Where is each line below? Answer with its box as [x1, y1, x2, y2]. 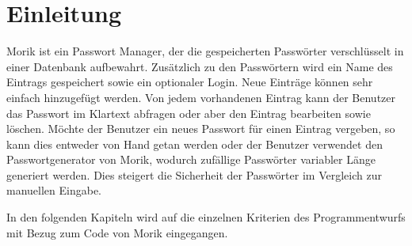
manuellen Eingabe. [6, 182, 101, 199]
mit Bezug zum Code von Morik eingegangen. [6, 224, 228, 240]
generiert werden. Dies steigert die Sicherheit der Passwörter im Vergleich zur [6, 166, 382, 183]
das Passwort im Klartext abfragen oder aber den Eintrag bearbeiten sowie [6, 104, 371, 121]
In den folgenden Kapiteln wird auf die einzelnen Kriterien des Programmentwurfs [6, 209, 406, 225]
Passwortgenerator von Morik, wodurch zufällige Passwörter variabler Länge [6, 151, 376, 168]
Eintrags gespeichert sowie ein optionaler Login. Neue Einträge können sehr [6, 74, 373, 90]
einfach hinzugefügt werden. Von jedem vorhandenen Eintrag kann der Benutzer [6, 89, 396, 105]
